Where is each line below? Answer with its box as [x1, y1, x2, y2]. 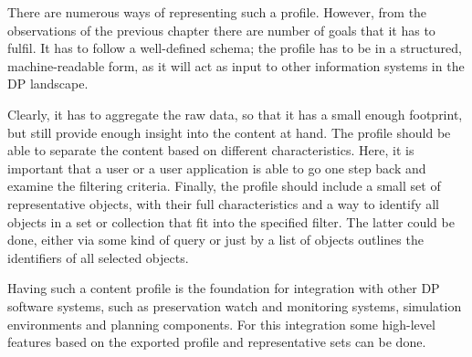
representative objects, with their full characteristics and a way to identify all [7, 194, 440, 213]
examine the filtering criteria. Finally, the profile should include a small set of [7, 176, 441, 195]
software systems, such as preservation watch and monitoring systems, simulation [7, 296, 462, 315]
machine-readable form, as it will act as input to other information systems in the [7, 56, 465, 75]
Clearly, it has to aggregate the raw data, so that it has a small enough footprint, [7, 104, 463, 123]
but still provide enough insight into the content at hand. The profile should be [7, 122, 451, 142]
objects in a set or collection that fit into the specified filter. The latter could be [7, 212, 455, 231]
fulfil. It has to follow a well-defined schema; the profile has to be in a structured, [7, 38, 462, 58]
